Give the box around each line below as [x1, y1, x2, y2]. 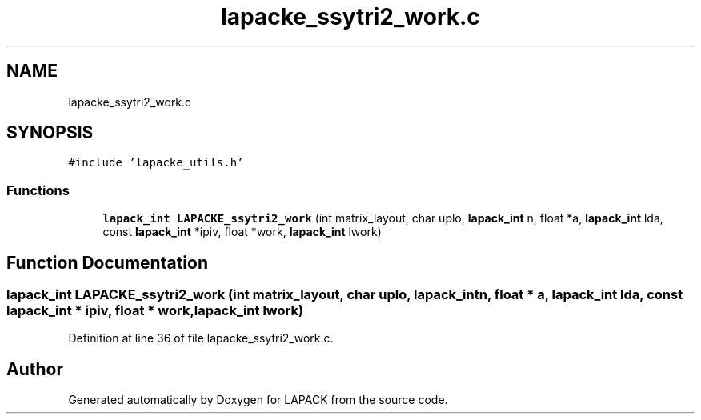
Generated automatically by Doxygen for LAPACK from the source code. [68, 393, 448, 407]
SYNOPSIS [6, 122, 94, 143]
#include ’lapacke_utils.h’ [68, 156, 244, 170]
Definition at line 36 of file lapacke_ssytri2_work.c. [68, 331, 334, 346]
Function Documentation [6, 252, 208, 273]
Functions [6, 182, 70, 198]
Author [6, 358, 63, 379]
